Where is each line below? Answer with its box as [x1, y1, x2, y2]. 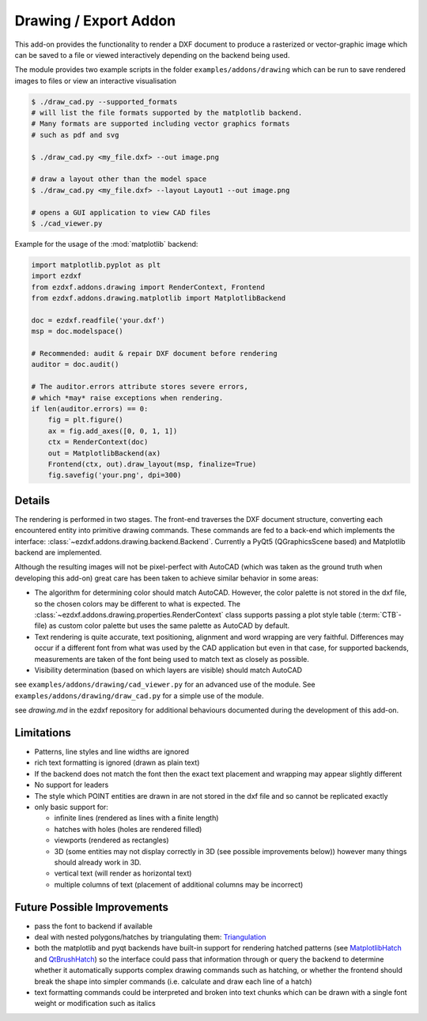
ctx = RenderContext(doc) [47, 437, 149, 447]
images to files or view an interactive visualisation [14, 76, 177, 85]
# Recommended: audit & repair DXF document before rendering [31, 349, 278, 358]
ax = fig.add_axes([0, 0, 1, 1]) [47, 426, 178, 435]
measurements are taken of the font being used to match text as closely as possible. [34, 654, 310, 664]
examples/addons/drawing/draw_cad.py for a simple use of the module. [14, 690, 264, 700]
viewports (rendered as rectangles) [54, 835, 169, 845]
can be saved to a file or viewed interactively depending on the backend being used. [14, 50, 290, 59]
